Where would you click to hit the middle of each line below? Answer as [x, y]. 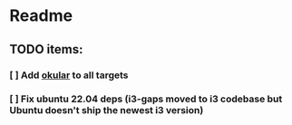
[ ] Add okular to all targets [69, 75]
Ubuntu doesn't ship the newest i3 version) [107, 111]
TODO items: [46, 49]
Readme [41, 16]
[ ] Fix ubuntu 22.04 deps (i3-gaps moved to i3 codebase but [146, 99]
